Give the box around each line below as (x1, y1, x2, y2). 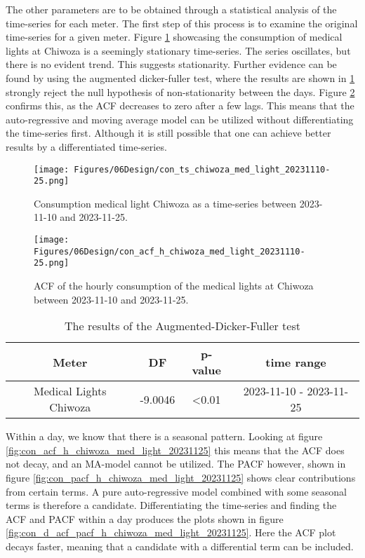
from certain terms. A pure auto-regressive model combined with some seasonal (6, 484, 347, 498)
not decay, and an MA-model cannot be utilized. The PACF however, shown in (6, 456, 346, 471)
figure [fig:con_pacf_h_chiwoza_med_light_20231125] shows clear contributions (6, 470, 356, 484)
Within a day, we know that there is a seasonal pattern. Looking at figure (6, 429, 323, 444)
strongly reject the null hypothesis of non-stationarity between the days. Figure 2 (6, 84, 355, 99)
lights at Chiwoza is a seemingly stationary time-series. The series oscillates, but (6, 43, 351, 57)
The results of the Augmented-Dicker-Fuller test (65, 318, 300, 334)
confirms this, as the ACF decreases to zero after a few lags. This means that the (6, 98, 354, 113)
